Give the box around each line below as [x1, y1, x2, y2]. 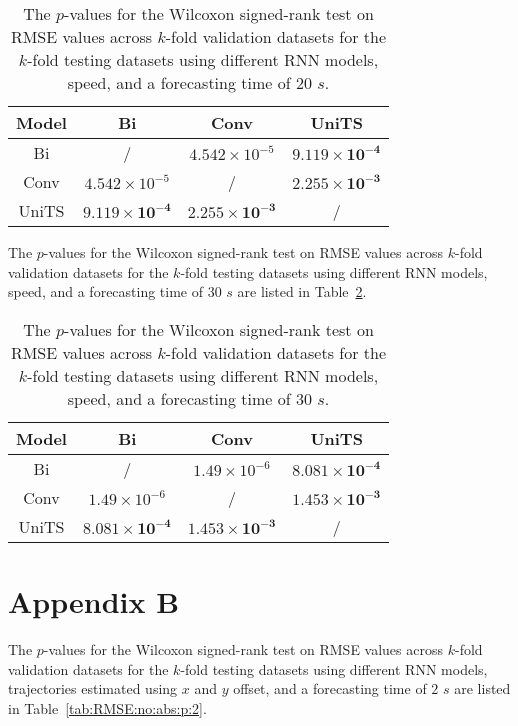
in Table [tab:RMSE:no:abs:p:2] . [8, 697, 207, 718]
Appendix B [8, 580, 180, 621]
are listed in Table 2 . [237, 281, 367, 302]
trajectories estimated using [8, 678, 178, 699]
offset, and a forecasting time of [233, 678, 427, 699]
